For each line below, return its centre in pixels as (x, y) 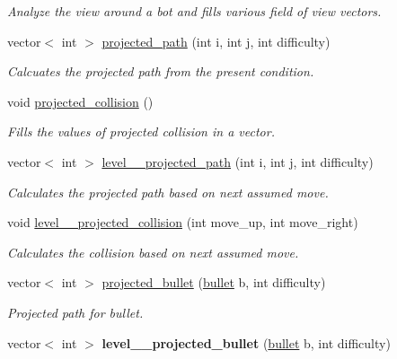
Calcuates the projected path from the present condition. (161, 71)
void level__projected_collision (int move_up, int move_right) (183, 222)
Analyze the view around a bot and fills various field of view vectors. (194, 11)
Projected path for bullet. (75, 312)
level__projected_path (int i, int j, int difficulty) (238, 161)
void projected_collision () (80, 101)
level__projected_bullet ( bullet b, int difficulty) (246, 342)
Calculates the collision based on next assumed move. (153, 252)
